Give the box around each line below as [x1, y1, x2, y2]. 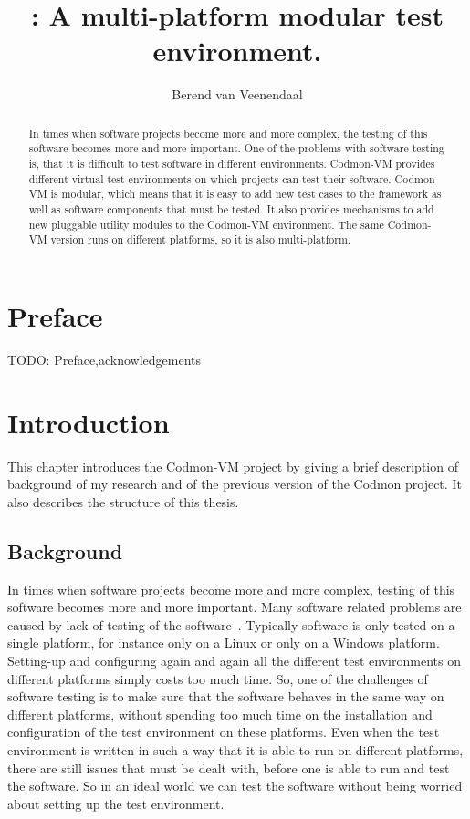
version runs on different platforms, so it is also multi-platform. [50, 232, 351, 247]
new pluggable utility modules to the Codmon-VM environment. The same [28, 216, 384, 232]
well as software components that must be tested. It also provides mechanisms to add [28, 201, 434, 216]
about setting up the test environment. [7, 793, 225, 813]
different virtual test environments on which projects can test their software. [28, 171, 392, 186]
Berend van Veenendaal [172, 85, 303, 104]
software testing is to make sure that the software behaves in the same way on [7, 687, 444, 706]
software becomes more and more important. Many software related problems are [7, 597, 462, 617]
